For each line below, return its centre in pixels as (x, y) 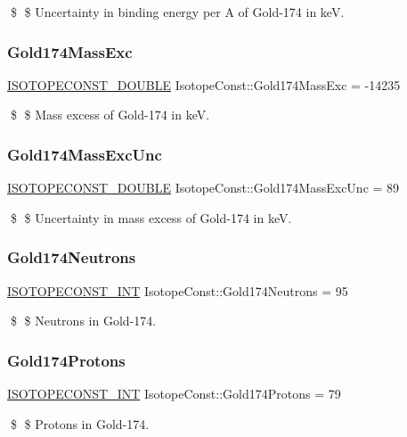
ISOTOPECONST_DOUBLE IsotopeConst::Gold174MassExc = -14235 (204, 84)
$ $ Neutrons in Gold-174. (83, 321)
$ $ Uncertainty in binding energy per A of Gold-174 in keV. (177, 12)
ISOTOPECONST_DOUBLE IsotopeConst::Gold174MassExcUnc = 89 (203, 188)
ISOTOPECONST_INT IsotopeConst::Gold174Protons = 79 (174, 394)
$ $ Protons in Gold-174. (80, 423)
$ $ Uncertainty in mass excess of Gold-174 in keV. (151, 217)
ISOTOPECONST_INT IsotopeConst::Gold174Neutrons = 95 (178, 290)
